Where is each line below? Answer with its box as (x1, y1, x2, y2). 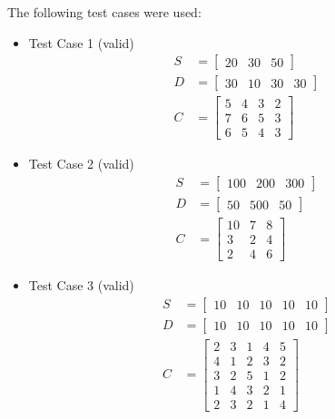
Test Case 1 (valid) (28, 33, 134, 52)
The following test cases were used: (7, 3, 202, 21)
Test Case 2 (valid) (28, 154, 134, 173)
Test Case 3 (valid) (28, 276, 134, 295)
